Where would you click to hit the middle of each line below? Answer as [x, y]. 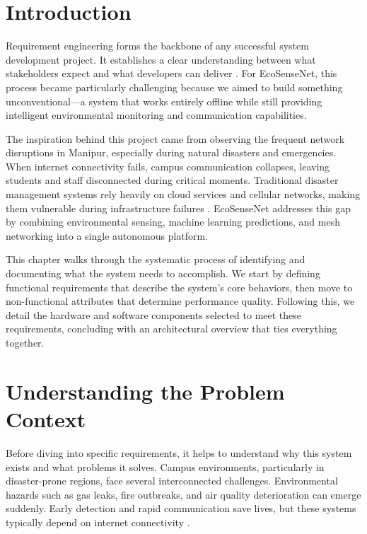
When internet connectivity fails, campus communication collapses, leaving [168, 166]
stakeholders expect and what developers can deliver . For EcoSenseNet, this [171, 73]
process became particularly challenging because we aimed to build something [174, 87]
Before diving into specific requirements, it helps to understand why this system [179, 452]
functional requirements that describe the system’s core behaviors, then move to [179, 287]
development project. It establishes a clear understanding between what [161, 59]
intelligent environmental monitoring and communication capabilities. [156, 115]
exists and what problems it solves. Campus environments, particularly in [165, 466]
